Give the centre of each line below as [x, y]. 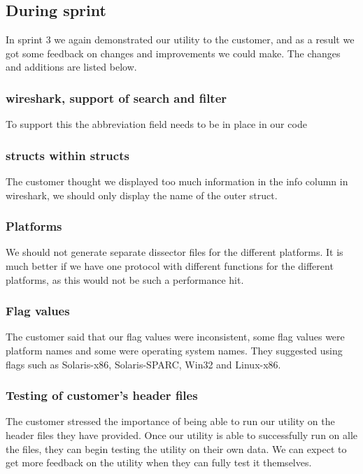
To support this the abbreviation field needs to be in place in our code [156, 124]
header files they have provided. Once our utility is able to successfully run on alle [182, 435]
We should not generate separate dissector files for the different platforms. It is [175, 252]
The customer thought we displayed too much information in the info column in [177, 181]
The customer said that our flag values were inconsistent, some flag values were [175, 337]
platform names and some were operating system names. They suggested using [174, 351]
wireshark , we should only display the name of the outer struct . [142, 195]
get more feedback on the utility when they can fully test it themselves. [159, 462]
